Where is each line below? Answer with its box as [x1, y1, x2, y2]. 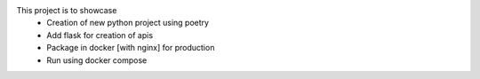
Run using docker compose [46, 54, 148, 66]
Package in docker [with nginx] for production [46, 43, 215, 53]
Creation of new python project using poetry [46, 18, 209, 28]
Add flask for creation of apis [46, 29, 154, 40]
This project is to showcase [16, 5, 117, 15]
